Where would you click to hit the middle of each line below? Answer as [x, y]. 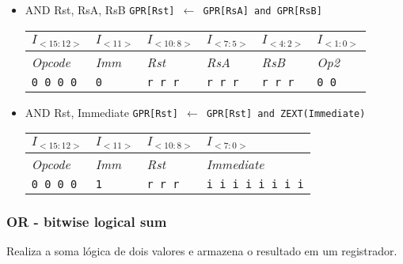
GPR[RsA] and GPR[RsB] [262, 11]
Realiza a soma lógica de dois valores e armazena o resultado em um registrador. [202, 251]
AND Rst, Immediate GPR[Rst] [101, 112]
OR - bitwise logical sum [87, 222]
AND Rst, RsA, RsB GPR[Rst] [100, 9]
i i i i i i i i [255, 185]
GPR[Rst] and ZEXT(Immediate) [286, 113]
